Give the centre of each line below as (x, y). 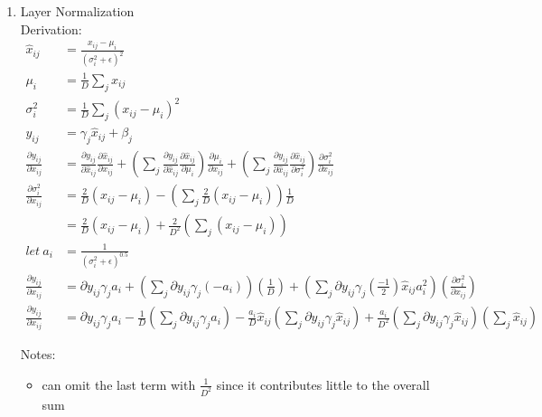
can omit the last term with (119, 384)
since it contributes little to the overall (323, 384)
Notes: (38, 354)
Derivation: (51, 28)
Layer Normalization (77, 11)
